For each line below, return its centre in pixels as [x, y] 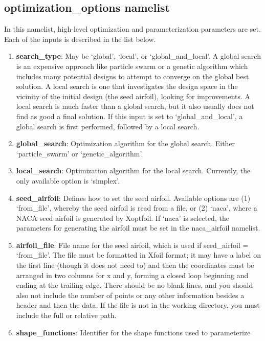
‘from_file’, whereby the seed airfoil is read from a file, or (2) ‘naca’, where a [137, 208]
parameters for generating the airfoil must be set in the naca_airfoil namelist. [138, 228]
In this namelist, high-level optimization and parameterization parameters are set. [132, 29]
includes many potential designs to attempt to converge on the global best [132, 76]
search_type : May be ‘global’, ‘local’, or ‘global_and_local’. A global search [138, 56]
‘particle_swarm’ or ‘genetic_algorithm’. [80, 153]
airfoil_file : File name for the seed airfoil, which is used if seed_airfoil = [132, 245]
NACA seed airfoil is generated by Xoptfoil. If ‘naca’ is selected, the [123, 218]
